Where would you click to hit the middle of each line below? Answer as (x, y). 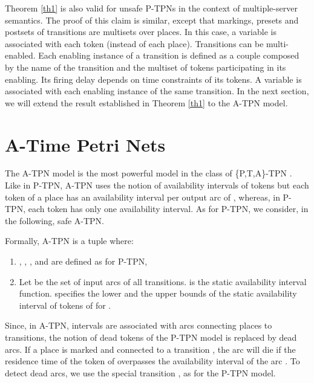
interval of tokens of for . (65, 305)
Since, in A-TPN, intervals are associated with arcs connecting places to (139, 325)
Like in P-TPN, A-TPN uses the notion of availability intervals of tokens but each (157, 185)
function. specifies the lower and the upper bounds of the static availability (158, 293)
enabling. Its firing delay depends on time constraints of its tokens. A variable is (153, 79)
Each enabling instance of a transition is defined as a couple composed (169, 55)
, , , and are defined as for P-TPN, (83, 261)
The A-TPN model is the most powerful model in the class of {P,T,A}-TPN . (149, 173)
